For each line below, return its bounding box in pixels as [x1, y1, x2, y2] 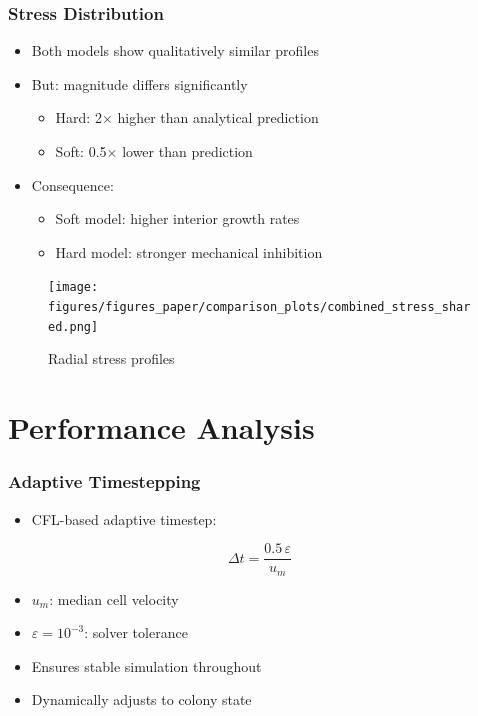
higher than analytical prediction [117, 107, 319, 128]
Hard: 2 [55, 107, 102, 128]
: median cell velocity [49, 588, 179, 609]
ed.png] [48, 319, 99, 334]
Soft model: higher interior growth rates [55, 208, 300, 229]
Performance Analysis [8, 407, 315, 448]
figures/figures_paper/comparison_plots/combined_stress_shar [48, 300, 471, 315]
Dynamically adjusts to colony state [31, 689, 252, 710]
